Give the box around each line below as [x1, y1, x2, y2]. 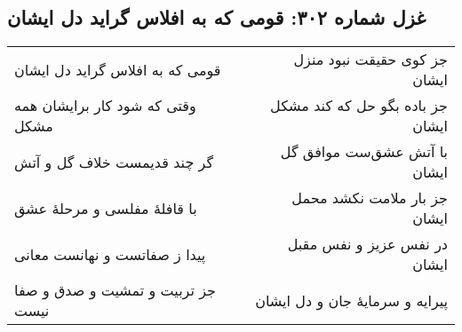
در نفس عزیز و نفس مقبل [287, 233, 448, 255]
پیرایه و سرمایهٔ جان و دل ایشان [255, 289, 448, 311]
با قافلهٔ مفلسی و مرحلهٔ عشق [14, 197, 197, 218]
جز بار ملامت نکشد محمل [291, 187, 448, 209]
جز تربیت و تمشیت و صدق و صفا [14, 280, 216, 301]
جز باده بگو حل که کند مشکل [270, 95, 448, 116]
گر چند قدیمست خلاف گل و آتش [14, 151, 214, 172]
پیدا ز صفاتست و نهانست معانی [14, 243, 206, 265]
